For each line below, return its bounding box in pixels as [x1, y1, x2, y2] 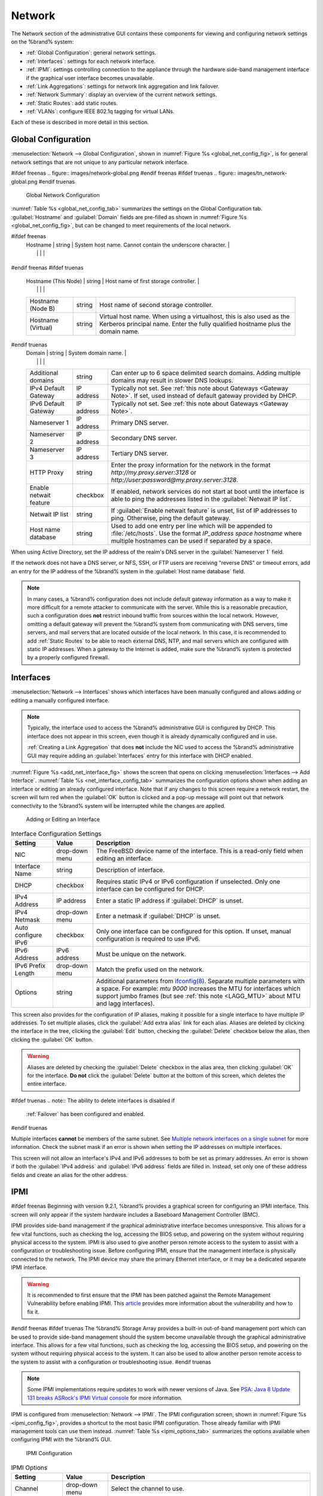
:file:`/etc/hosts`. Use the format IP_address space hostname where [111, 530, 302, 537]
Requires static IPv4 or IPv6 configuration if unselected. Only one [96, 877, 281, 886]
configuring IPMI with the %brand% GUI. [11, 1436, 112, 1443]
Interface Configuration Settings [11, 829, 102, 838]
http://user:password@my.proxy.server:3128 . [111, 476, 239, 484]
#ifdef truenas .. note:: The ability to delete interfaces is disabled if [11, 1097, 175, 1104]
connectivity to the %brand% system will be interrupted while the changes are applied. [11, 802, 226, 809]
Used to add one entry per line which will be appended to [111, 522, 273, 530]
